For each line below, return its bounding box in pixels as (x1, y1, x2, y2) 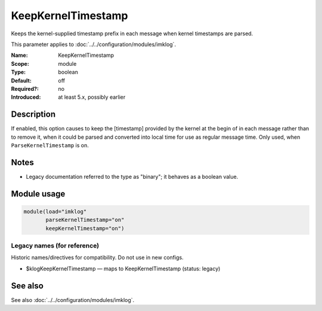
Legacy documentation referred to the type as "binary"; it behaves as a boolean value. (26, 173, 239, 180)
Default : (11, 77, 32, 84)
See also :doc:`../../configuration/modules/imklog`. (11, 296, 135, 303)
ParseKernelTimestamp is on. (11, 141, 89, 149)
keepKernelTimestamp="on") (45, 225, 125, 231)
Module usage (11, 188, 66, 199)
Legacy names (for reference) (11, 242, 100, 250)
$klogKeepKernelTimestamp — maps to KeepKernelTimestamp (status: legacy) (26, 265, 221, 272)
